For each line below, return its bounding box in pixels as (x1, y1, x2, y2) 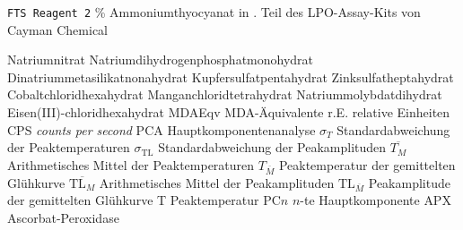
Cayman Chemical (7, 20, 108, 38)
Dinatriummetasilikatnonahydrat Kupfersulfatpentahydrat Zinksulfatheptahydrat (7, 67, 454, 86)
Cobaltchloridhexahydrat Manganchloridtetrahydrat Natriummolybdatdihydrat (7, 85, 442, 104)
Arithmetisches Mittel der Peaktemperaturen (7, 155, 255, 174)
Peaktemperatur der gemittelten (278, 155, 456, 174)
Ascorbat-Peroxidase (7, 208, 119, 226)
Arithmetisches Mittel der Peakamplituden (99, 173, 335, 192)
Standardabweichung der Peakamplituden (158, 138, 387, 157)
